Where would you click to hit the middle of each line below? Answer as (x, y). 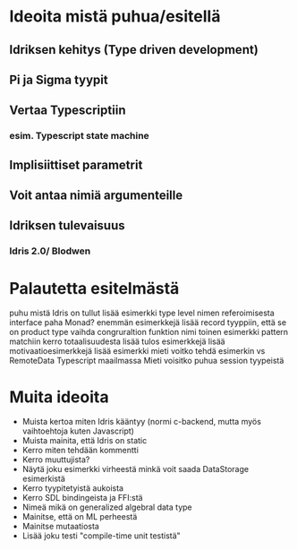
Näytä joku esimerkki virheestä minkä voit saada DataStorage (135, 469)
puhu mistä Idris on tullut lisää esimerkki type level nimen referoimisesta (142, 313)
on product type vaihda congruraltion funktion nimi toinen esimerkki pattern (149, 332)
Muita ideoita (59, 397)
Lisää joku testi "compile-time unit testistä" (101, 536)
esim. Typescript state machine (79, 136)
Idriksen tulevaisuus (67, 226)
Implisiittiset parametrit (76, 164)
